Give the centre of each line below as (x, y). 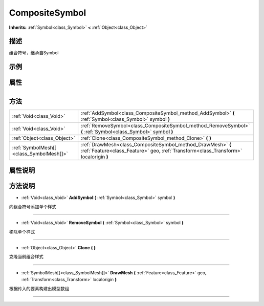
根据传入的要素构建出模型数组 (39, 288)
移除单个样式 (22, 232)
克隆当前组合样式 (26, 257)
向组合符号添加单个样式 (33, 207)
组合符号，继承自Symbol (34, 53)
